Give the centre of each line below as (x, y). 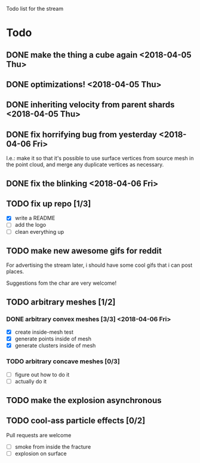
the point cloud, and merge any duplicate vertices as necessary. (85, 165)
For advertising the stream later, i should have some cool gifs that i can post (99, 265)
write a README (35, 218)
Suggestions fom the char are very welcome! (61, 283)
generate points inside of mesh (53, 339)
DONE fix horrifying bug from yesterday (81, 134)
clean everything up (39, 231)
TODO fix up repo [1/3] (49, 204)
